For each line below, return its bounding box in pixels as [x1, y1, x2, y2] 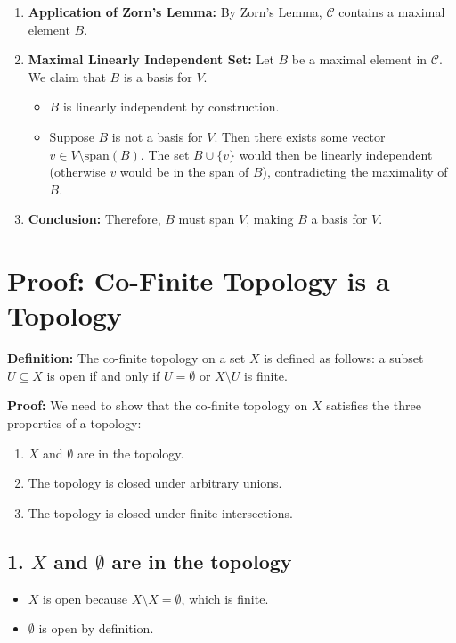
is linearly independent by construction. [62, 97, 280, 116]
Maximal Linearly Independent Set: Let [28, 50, 274, 69]
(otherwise [49, 162, 106, 181]
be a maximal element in [291, 50, 427, 69]
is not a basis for [111, 127, 203, 145]
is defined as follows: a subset [264, 349, 424, 367]
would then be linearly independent [239, 144, 433, 163]
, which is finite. [181, 589, 269, 607]
